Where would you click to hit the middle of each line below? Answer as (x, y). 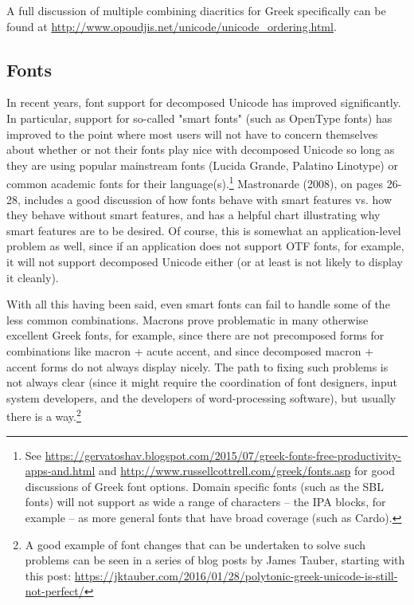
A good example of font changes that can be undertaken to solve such (195, 544)
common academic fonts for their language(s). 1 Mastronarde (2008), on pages (195, 183)
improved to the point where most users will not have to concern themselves (192, 134)
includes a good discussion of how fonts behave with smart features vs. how (208, 199)
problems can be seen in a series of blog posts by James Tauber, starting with (215, 560)
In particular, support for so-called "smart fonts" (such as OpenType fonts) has (199, 118)
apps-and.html (60, 471)
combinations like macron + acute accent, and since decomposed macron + (190, 350)
